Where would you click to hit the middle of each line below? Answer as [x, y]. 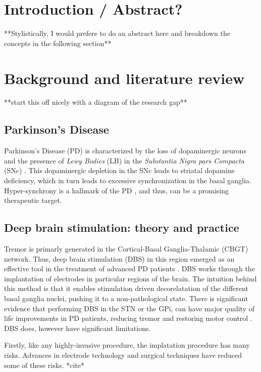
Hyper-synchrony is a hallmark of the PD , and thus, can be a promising [116, 190]
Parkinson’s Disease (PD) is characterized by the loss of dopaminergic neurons [125, 151]
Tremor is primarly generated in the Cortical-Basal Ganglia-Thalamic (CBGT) [126, 249]
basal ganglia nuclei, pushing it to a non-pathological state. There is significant [126, 298]
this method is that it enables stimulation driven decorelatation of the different [126, 288]
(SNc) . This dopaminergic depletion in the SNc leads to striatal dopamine [119, 170]
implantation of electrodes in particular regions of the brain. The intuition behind [130, 278]
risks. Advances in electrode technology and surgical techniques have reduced [123, 355]
